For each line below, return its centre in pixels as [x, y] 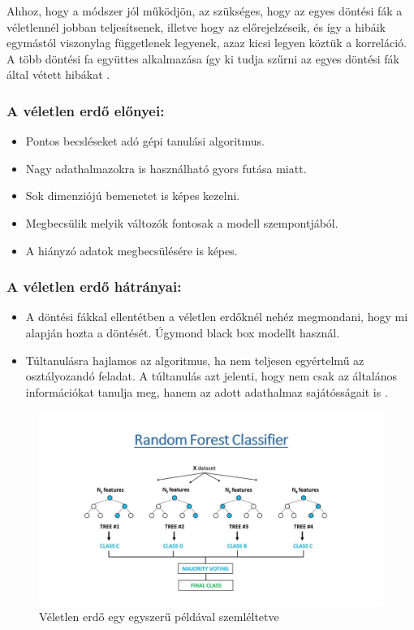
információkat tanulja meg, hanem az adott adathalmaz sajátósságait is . [207, 391]
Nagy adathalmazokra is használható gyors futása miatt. [166, 168]
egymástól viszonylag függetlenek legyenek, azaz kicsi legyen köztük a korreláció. [207, 43]
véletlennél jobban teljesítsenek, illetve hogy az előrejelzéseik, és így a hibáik [196, 26]
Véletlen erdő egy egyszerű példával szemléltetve [159, 617]
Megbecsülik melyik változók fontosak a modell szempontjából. [182, 222]
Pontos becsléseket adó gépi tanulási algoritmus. [145, 141]
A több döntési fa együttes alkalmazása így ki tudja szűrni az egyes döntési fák [203, 58]
